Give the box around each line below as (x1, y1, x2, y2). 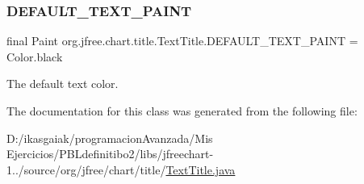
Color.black (6, 48, 63, 65)
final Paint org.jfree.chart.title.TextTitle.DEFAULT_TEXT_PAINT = (6, 32, 358, 49)
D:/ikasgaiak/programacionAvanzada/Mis (6, 129, 213, 146)
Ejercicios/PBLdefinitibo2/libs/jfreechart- (6, 145, 214, 162)
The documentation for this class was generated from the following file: (6, 102, 358, 119)
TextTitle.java (165, 161, 236, 178)
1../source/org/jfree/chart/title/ (6, 161, 166, 178)
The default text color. (6, 75, 119, 92)
